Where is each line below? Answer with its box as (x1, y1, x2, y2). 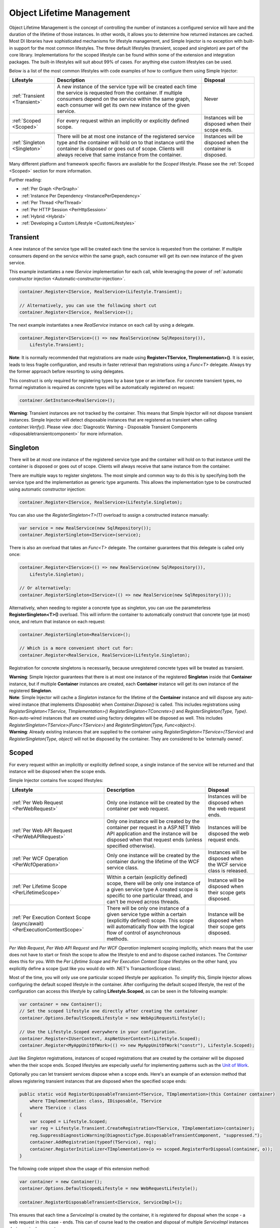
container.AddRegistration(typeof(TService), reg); (29, 1140, 157, 1145)
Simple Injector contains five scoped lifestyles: (9, 778, 103, 783)
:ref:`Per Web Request (12, 799, 63, 806)
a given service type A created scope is (106, 886, 199, 893)
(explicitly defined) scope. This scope (106, 917, 194, 923)
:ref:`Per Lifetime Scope (12, 883, 67, 890)
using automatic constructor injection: (9, 486, 86, 492)
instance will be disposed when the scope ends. (9, 768, 106, 774)
